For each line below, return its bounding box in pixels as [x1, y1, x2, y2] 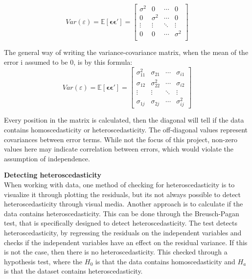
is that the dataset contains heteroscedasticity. [4, 266, 143, 276]
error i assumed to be [4, 57, 68, 67]
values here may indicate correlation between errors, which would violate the [4, 144, 233, 154]
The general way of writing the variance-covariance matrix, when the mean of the [4, 47, 249, 57]
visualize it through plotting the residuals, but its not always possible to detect [4, 189, 241, 199]
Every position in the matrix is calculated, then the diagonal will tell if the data [4, 115, 244, 125]
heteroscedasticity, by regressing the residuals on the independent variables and [4, 227, 242, 237]
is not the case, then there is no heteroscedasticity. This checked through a [4, 247, 228, 257]
